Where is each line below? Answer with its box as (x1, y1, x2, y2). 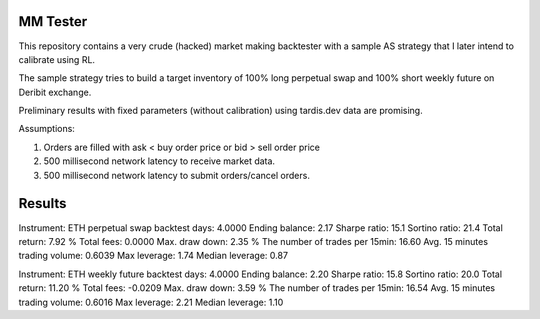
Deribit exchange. (18, 86, 92, 98)
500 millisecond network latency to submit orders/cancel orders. (43, 169, 310, 181)
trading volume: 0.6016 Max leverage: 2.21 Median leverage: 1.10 (18, 296, 284, 308)
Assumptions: (18, 123, 75, 135)
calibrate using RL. (18, 53, 95, 65)
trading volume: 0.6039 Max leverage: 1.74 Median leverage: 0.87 (18, 250, 289, 262)
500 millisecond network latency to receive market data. (43, 155, 275, 167)
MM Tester (18, 13, 88, 30)
